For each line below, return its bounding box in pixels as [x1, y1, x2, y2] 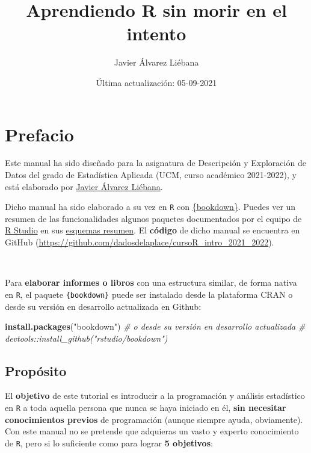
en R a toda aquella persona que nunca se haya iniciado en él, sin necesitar [5, 401, 286, 414]
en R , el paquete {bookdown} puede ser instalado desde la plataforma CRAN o [5, 288, 293, 300]
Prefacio [5, 122, 74, 146]
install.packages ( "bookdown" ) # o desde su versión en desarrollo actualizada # [5, 320, 306, 333]
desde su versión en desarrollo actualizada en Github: [5, 300, 202, 312]
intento [126, 21, 186, 46]
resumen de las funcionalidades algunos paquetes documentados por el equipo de [5, 212, 302, 224]
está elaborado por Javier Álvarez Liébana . [5, 180, 163, 193]
